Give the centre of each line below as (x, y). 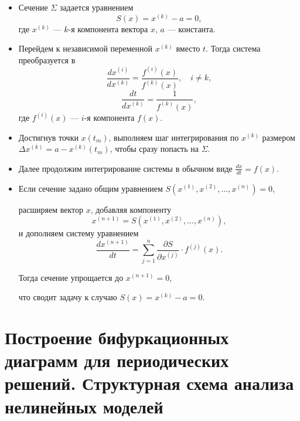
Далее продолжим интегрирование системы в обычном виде (125, 168)
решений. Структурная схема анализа (149, 383)
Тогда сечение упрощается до (71, 277)
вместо (188, 48)
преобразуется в (47, 60)
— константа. (191, 28)
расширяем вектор (51, 209)
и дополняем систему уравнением (79, 233)
